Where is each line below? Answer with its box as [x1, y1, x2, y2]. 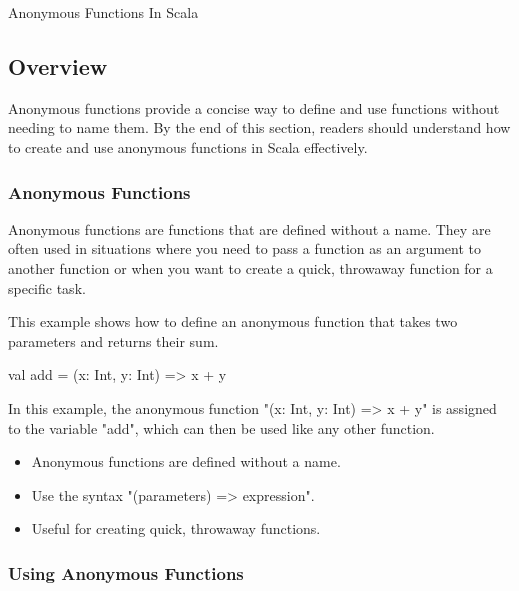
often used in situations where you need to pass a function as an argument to [8, 238, 482, 259]
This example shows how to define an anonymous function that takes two [8, 311, 458, 332]
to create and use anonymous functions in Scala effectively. [8, 136, 368, 157]
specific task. [8, 277, 86, 298]
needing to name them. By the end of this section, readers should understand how [8, 117, 511, 138]
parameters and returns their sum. [8, 330, 219, 351]
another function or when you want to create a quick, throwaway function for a [8, 257, 493, 278]
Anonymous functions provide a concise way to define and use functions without [8, 97, 500, 118]
